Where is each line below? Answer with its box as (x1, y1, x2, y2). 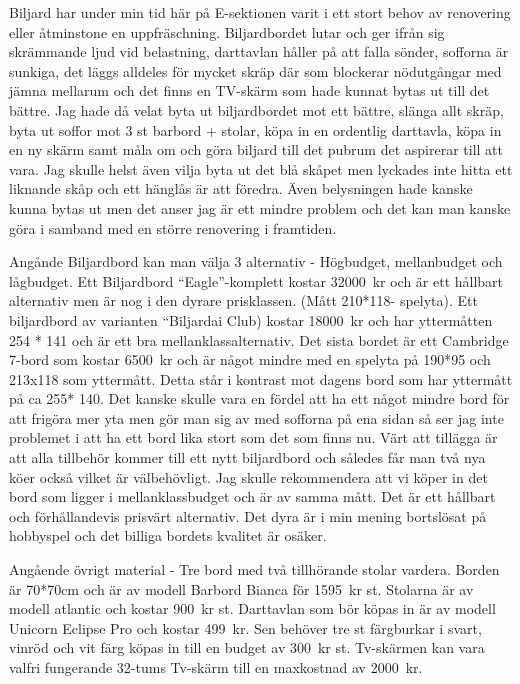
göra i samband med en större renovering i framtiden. (9, 217, 337, 238)
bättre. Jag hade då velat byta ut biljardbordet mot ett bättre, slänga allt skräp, (9, 99, 504, 120)
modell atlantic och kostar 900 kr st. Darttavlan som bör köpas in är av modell (9, 598, 496, 619)
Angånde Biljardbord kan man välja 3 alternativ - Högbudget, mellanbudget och (9, 251, 503, 272)
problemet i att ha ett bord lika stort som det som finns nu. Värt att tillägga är (9, 427, 498, 448)
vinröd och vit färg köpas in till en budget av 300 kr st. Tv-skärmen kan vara (9, 637, 485, 658)
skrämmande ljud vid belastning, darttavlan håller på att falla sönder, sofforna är (9, 41, 509, 62)
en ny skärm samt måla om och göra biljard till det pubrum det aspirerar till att (9, 139, 504, 160)
